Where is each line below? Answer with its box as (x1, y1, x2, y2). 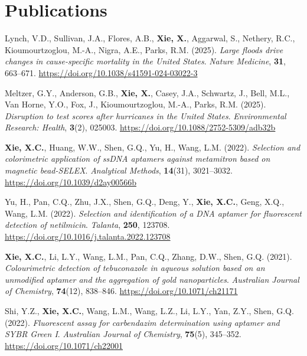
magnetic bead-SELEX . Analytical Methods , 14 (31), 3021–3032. (5, 164, 233, 177)
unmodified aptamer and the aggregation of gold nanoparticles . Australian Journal (5, 273, 299, 285)
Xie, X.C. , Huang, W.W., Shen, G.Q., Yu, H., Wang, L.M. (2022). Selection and (5, 141, 301, 153)
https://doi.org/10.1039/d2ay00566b (5, 175, 136, 188)
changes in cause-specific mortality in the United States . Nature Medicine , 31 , (5, 55, 286, 67)
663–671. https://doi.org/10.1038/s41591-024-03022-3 (5, 66, 198, 79)
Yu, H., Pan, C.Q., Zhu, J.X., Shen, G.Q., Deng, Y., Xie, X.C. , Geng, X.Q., (5, 195, 285, 208)
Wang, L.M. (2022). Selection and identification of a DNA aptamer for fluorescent (5, 207, 302, 219)
